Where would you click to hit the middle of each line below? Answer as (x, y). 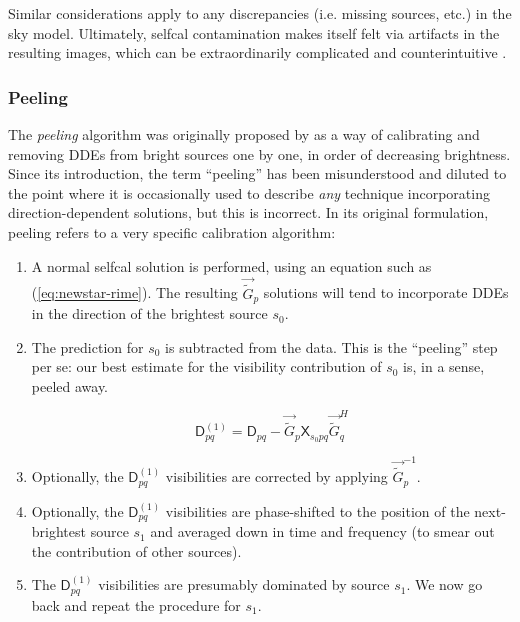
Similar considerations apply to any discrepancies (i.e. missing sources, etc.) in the (260, 13)
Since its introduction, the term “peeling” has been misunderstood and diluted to (257, 173)
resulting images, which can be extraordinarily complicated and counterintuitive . (257, 52)
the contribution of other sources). (136, 550)
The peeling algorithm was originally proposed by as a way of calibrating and (244, 134)
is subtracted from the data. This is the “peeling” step (331, 346)
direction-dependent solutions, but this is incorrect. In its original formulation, (248, 212)
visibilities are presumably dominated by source (244, 584)
